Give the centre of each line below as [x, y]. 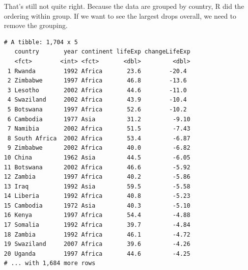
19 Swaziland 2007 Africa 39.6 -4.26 [97, 244]
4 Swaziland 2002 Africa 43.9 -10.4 [97, 100]
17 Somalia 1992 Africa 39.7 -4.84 [97, 225]
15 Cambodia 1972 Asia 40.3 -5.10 [97, 205]
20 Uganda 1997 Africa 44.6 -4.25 [97, 254]
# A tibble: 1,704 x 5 [41, 42]
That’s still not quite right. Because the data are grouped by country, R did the [124, 6]
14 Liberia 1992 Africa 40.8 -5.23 [97, 196]
